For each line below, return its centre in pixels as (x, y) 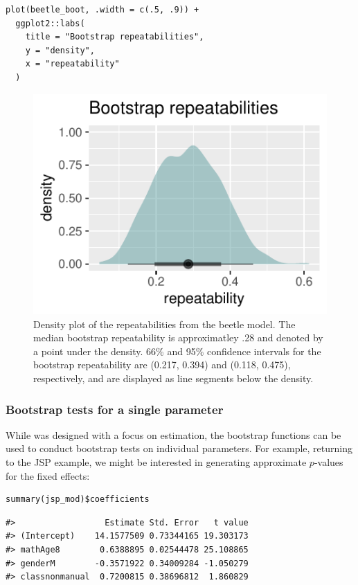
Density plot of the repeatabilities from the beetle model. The (164, 324)
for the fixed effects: (48, 475)
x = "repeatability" (72, 64)
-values (329, 462)
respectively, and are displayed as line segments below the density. (173, 378)
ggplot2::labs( (50, 23)
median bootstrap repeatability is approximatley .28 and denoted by (178, 337)
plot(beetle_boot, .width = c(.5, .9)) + (102, 10)
